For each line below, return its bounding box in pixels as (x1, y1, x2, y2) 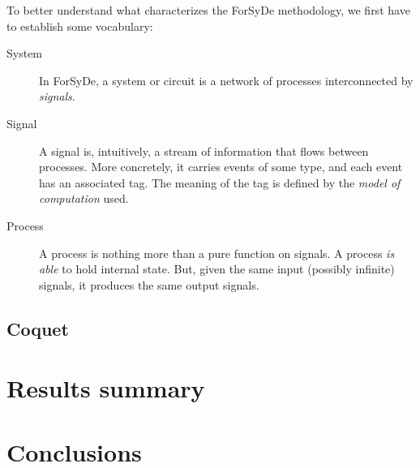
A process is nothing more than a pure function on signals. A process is (39, 244, 395, 261)
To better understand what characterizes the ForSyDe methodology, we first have (6, 2, 410, 18)
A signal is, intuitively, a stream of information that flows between (39, 142, 369, 159)
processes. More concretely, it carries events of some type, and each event (39, 158, 403, 175)
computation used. (39, 190, 129, 207)
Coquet (6, 316, 69, 341)
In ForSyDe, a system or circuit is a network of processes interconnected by (39, 71, 414, 88)
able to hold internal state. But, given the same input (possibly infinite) (39, 260, 395, 277)
